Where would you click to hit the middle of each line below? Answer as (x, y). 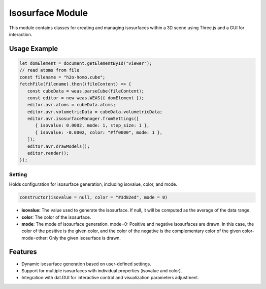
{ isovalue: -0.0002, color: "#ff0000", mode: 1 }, (99, 132)
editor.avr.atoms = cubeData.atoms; (71, 105)
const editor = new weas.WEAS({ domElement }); (86, 98)
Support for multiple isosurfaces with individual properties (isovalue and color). (102, 270)
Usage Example (33, 49)
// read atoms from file (50, 70)
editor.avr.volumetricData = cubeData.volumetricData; (95, 112)
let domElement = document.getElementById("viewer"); (86, 63)
